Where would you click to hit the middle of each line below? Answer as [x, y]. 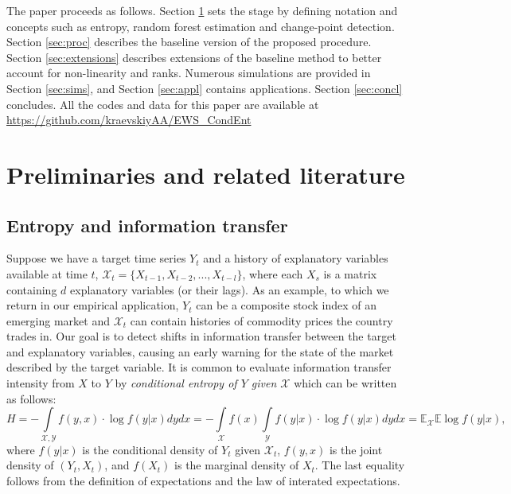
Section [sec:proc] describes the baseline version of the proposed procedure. [189, 42]
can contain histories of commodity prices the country [261, 320]
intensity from [41, 383]
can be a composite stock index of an [287, 305]
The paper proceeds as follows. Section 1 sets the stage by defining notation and [202, 10]
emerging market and [58, 320]
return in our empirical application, [93, 305]
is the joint [356, 449]
